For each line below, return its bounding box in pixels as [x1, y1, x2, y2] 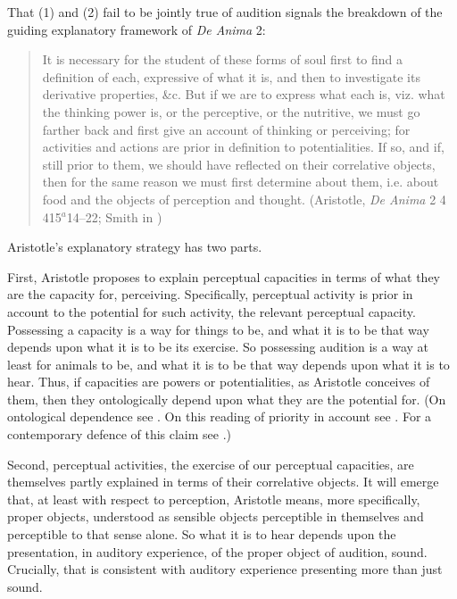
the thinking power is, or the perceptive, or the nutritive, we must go [42, 102, 420, 121]
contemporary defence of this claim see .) [7, 425, 232, 444]
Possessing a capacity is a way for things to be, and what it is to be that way [7, 320, 429, 338]
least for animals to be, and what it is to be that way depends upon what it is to [7, 354, 450, 373]
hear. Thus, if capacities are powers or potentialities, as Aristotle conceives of [7, 372, 430, 391]
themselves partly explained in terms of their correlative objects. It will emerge [7, 472, 439, 491]
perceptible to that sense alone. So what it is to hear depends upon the [7, 525, 396, 544]
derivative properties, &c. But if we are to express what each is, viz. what [42, 85, 445, 104]
